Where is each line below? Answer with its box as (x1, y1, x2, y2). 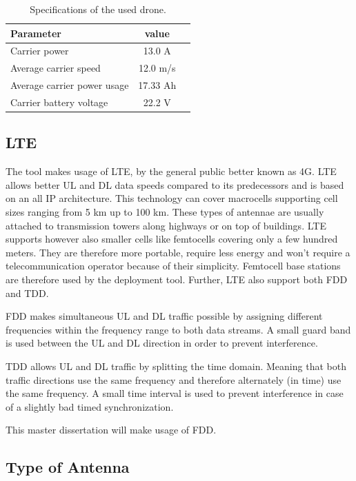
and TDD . (6, 285, 49, 300)
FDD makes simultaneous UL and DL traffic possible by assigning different (6, 309, 323, 323)
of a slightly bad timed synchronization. (6, 399, 174, 413)
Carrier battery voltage (10, 94, 108, 109)
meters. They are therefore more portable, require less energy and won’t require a (6, 245, 350, 259)
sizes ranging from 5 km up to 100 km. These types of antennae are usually (6, 205, 324, 219)
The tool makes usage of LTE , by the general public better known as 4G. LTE (6, 164, 337, 178)
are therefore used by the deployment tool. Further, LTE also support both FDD (6, 272, 348, 287)
